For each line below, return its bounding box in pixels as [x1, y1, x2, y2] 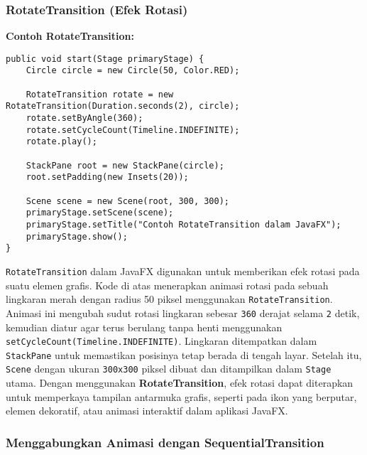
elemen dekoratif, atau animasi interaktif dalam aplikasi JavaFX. [6, 403, 288, 418]
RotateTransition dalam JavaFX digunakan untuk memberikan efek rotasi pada [6, 263, 360, 278]
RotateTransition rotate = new [26, 89, 174, 100]
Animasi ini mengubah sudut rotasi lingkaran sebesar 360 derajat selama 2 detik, [6, 305, 360, 320]
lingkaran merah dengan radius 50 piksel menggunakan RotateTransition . [6, 291, 333, 306]
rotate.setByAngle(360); [26, 113, 143, 124]
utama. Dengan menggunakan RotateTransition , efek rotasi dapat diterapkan [6, 375, 354, 390]
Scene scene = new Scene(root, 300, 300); [26, 196, 229, 206]
